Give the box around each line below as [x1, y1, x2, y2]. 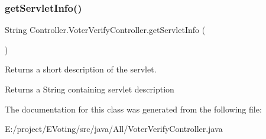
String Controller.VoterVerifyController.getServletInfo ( [5, 24, 206, 36]
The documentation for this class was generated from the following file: [5, 102, 262, 115]
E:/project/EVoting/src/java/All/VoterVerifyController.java [5, 123, 223, 135]
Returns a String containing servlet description [5, 83, 174, 95]
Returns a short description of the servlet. [5, 63, 157, 75]
